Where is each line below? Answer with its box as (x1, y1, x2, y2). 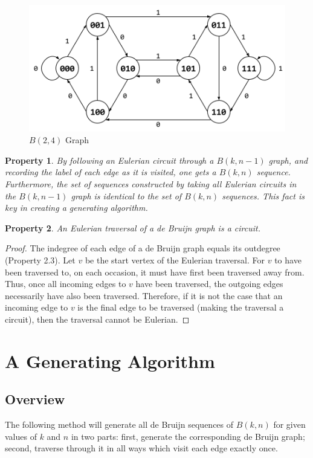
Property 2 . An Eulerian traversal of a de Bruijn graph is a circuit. (5, 221, 260, 234)
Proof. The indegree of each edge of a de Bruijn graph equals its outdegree (5, 242, 280, 254)
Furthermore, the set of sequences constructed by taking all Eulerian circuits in (5, 178, 297, 190)
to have (274, 254, 302, 266)
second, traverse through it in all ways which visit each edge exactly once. (5, 442, 278, 454)
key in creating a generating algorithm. (5, 201, 148, 214)
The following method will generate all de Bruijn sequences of (5, 418, 234, 431)
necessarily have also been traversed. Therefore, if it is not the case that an (5, 289, 283, 302)
